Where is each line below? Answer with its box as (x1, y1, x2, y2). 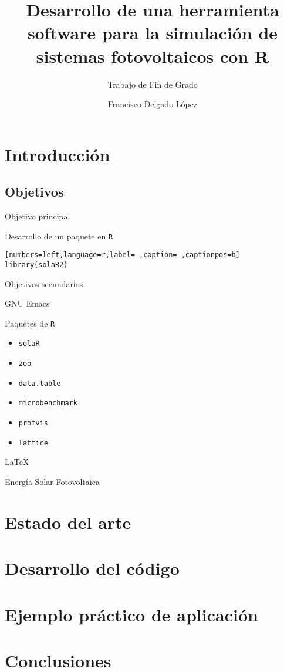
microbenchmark (18, 399, 78, 408)
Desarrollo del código (5, 556, 180, 580)
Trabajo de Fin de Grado (107, 78, 198, 90)
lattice (18, 438, 48, 447)
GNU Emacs (5, 297, 50, 310)
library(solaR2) (5, 260, 68, 269)
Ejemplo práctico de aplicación (5, 602, 258, 626)
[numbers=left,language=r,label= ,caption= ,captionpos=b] (5, 251, 240, 260)
